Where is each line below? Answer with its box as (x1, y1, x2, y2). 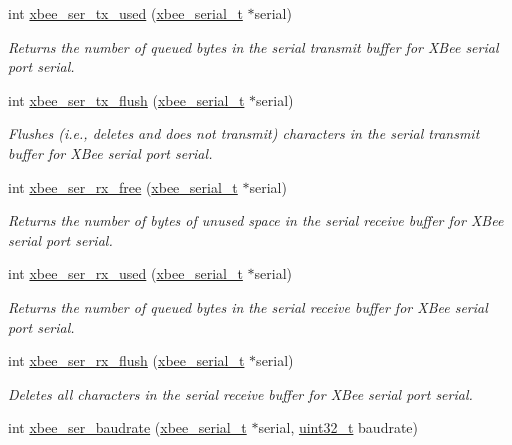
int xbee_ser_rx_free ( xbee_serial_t (8, 176, 238, 197)
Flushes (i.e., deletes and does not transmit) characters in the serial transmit (8, 123, 480, 144)
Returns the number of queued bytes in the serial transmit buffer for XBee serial (8, 36, 499, 57)
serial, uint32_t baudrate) (258, 417, 419, 438)
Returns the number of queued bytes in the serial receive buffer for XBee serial (8, 296, 488, 317)
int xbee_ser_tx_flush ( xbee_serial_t (8, 89, 245, 110)
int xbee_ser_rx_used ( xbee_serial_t (8, 263, 243, 284)
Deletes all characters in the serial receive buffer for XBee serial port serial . (8, 383, 473, 404)
